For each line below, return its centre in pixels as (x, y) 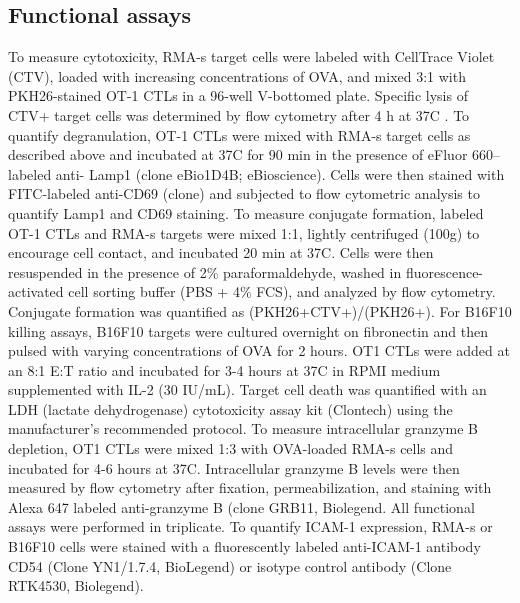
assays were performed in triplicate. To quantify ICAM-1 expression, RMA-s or (250, 526)
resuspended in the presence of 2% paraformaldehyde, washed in (205, 271)
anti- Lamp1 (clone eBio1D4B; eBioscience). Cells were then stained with (280, 173)
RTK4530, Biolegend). (76, 585)
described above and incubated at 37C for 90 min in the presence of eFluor (238, 154)
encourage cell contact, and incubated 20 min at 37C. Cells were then (221, 252)
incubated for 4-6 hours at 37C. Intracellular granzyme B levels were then (234, 467)
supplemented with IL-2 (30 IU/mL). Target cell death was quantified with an (247, 389)
